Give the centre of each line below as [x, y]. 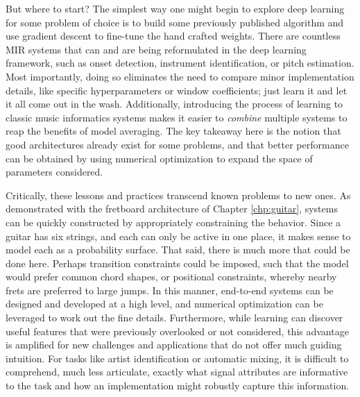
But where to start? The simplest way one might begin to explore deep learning [175, 8]
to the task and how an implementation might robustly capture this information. [178, 386]
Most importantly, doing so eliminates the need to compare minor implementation [180, 76]
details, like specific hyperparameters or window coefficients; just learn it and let [177, 90]
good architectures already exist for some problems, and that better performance [177, 144]
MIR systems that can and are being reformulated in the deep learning [156, 49]
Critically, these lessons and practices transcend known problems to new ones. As [178, 195]
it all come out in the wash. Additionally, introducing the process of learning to [174, 104]
